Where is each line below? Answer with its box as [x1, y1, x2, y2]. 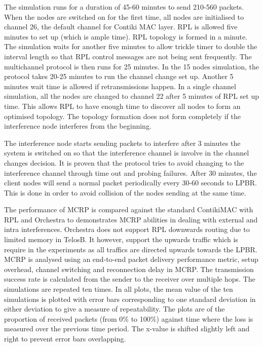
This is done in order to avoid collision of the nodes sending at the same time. [4, 187, 246, 198]
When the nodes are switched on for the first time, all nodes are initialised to [4, 11, 244, 22]
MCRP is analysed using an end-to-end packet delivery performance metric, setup [4, 254, 258, 264]
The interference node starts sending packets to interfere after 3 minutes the [4, 137, 241, 148]
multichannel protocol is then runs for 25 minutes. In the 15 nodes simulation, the [4, 61, 259, 71]
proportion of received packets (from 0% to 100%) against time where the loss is [4, 313, 253, 324]
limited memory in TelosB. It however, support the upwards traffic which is [4, 234, 238, 245]
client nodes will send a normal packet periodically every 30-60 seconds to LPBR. [4, 177, 257, 188]
